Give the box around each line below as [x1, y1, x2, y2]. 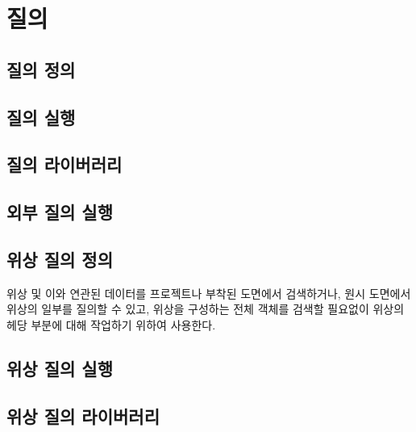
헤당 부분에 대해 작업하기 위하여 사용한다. [6, 316, 216, 333]
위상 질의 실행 [6, 355, 114, 380]
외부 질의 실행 [6, 199, 114, 224]
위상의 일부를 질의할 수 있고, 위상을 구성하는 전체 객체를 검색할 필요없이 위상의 [6, 300, 405, 317]
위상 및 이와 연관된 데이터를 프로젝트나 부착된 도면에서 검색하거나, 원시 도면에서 [6, 284, 411, 301]
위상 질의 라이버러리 [6, 403, 160, 428]
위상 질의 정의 [6, 246, 114, 271]
